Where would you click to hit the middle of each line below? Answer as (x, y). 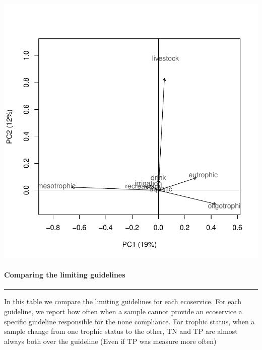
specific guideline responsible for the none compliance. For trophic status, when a (129, 321)
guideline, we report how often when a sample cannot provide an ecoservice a (123, 311)
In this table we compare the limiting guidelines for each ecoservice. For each (123, 301)
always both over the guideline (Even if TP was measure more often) (110, 341)
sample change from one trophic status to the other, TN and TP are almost (121, 331)
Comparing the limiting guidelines (65, 275)
